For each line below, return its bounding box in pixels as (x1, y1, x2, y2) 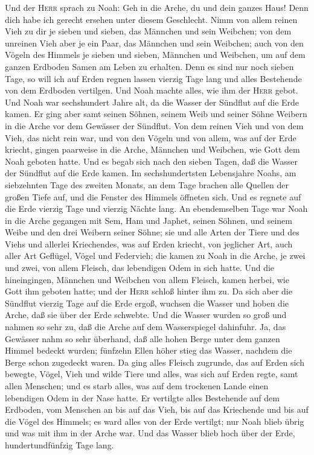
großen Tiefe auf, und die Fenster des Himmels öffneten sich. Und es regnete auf (5, 190, 301, 203)
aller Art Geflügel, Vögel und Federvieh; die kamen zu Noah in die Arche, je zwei (5, 249, 306, 262)
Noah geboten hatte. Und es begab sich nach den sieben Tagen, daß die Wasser (5, 154, 298, 167)
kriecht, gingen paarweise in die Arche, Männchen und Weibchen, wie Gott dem (5, 143, 300, 156)
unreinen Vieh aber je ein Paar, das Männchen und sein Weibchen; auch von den (5, 36, 304, 49)
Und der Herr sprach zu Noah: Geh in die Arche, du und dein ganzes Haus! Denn (5, 1, 309, 13)
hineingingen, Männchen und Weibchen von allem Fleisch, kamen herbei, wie (5, 273, 289, 285)
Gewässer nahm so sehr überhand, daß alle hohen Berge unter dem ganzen (5, 332, 280, 345)
